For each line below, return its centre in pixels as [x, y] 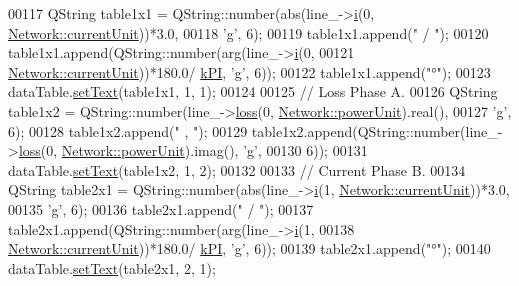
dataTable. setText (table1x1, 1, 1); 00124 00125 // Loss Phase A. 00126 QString [253, 91]
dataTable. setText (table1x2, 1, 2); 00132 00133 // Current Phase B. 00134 [237, 169]
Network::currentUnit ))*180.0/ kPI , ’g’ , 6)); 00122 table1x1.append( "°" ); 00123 [249, 71]
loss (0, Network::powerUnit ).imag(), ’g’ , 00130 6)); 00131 [193, 150]
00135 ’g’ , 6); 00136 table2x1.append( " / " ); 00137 [161, 208]
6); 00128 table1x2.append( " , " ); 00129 [128, 130]
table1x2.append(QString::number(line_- [377, 130]
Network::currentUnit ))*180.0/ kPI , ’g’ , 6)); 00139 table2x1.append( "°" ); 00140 [249, 248]
